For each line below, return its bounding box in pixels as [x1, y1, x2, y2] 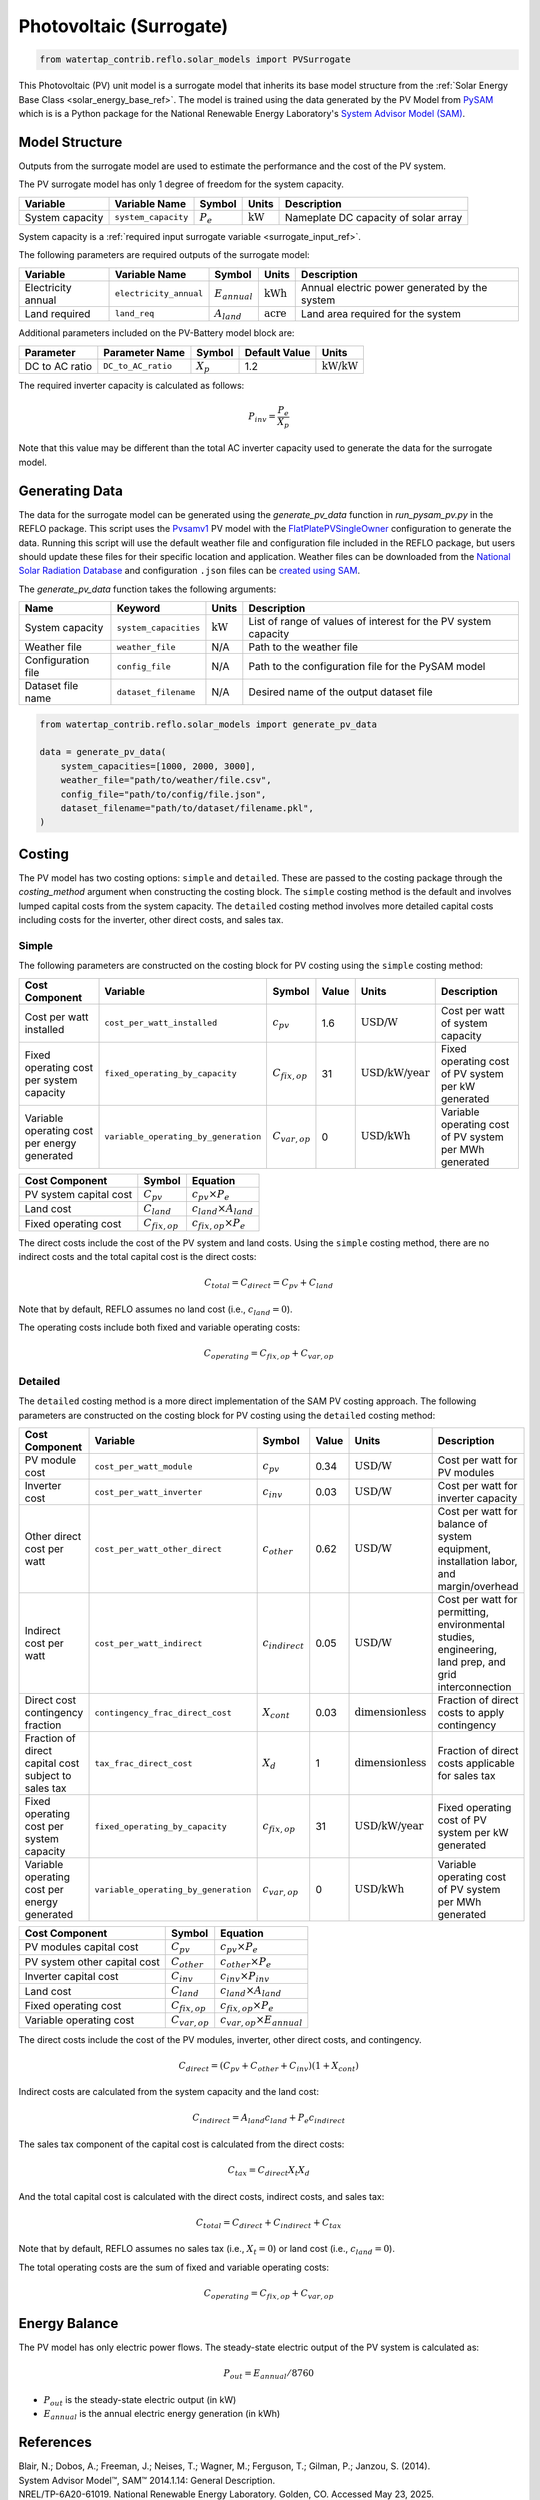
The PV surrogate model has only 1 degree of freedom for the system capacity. [18, 178, 345, 190]
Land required [24, 306, 91, 320]
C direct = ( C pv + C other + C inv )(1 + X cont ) [178, 2060, 360, 2074]
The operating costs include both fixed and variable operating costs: [18, 1321, 301, 1334]
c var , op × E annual [220, 2013, 303, 2029]
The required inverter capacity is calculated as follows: [18, 379, 245, 391]
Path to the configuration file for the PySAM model [248, 660, 486, 674]
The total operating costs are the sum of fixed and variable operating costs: [18, 2261, 330, 2273]
